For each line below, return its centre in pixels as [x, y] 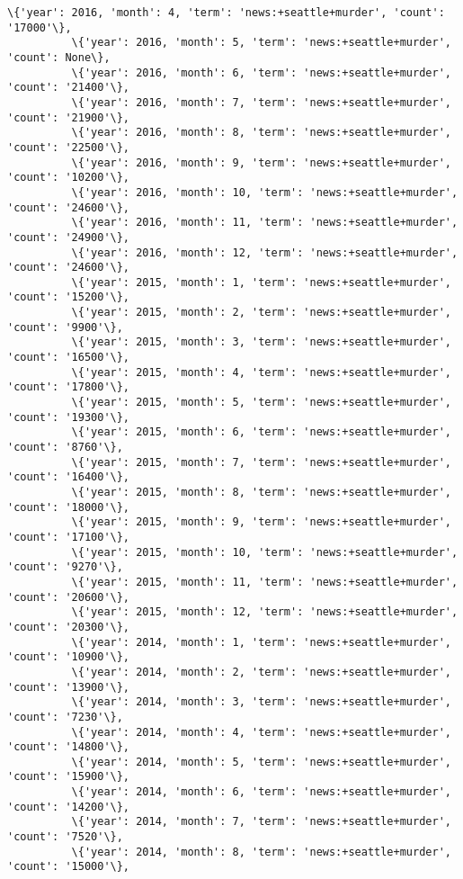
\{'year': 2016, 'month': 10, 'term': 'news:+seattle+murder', [265, 192]
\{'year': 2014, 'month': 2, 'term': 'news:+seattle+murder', [261, 672]
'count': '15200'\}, [69, 297]
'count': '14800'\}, [69, 747]
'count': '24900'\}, [69, 237]
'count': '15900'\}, [69, 777]
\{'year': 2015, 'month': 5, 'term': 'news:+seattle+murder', [261, 403]
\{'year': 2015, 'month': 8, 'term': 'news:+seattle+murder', [261, 492]
